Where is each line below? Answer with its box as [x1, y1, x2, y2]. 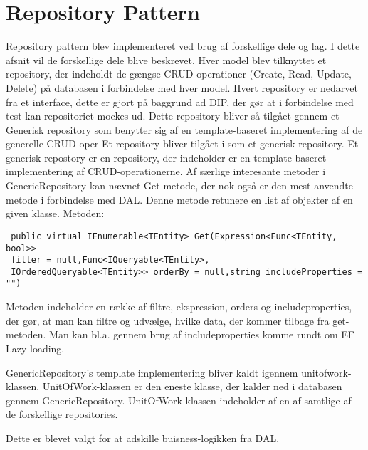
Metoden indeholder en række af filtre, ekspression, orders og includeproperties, [6, 299, 352, 314]
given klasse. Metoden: [6, 206, 105, 221]
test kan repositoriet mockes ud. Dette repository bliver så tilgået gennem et [6, 108, 340, 123]
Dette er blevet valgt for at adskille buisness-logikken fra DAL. [6, 430, 280, 445]
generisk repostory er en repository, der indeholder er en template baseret [6, 150, 327, 164]
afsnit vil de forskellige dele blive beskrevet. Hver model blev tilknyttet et [6, 52, 327, 67]
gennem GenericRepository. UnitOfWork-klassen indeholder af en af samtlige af [6, 392, 352, 407]
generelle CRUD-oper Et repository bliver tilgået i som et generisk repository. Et [6, 136, 359, 151]
